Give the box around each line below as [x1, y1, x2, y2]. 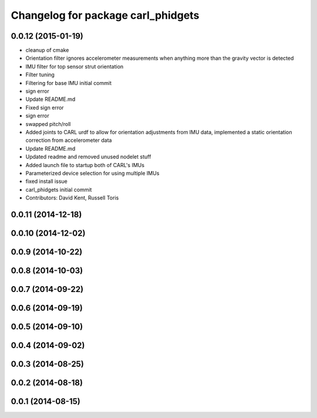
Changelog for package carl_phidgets [11, 9, 200, 22]
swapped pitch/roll [25, 120, 71, 127]
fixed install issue [25, 178, 68, 185]
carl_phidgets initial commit [25, 186, 92, 193]
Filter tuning [25, 71, 55, 79]
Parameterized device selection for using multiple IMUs [25, 169, 160, 176]
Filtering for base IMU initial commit [25, 79, 112, 86]
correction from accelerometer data [25, 137, 112, 144]
